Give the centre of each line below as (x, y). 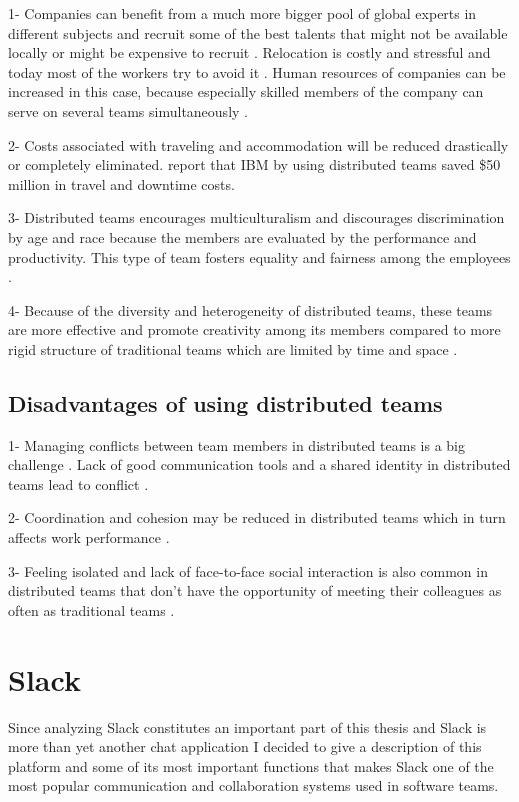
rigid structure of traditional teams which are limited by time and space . (233, 348)
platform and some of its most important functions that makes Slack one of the (251, 765)
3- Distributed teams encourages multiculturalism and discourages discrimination (256, 217)
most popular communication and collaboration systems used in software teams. (253, 785)
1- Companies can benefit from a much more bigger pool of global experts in (242, 13)
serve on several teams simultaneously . (128, 110)
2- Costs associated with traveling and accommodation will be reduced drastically (258, 144)
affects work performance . (89, 537)
